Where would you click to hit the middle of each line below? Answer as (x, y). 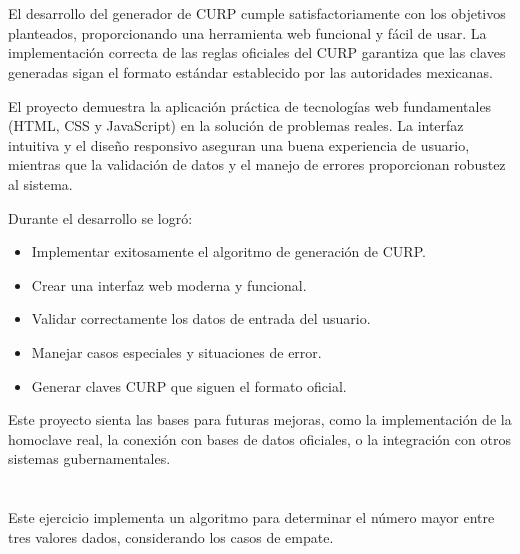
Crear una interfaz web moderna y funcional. (169, 284)
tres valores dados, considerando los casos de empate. (171, 536)
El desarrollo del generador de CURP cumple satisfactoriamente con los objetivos (257, 13)
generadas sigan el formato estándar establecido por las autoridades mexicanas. (250, 71)
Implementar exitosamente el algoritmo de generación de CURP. (228, 251)
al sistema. (40, 183)
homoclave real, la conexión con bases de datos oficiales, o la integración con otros (259, 438)
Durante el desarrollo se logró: (100, 217)
